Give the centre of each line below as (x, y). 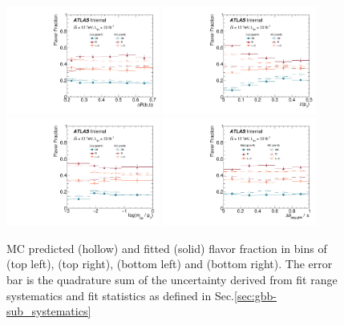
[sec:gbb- (255, 295)
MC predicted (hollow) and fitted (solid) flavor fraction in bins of (167, 248)
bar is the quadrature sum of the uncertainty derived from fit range (172, 280)
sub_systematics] (49, 311)
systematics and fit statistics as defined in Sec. (121, 295)
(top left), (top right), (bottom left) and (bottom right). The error (170, 264)
